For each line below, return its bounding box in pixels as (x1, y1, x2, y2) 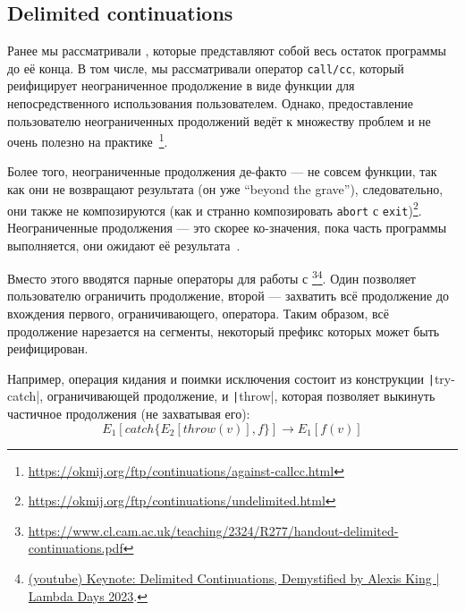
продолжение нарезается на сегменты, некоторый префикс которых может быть (7, 321, 440, 340)
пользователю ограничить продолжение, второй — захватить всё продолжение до (7, 286, 450, 305)
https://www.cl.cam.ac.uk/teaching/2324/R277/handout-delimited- (28, 521, 399, 539)
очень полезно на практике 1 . (7, 130, 168, 150)
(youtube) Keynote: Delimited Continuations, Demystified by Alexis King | (28, 569, 440, 588)
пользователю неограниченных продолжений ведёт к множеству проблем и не (7, 111, 431, 130)
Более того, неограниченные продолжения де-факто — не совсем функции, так (7, 162, 437, 181)
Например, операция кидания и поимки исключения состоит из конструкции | (7, 369, 435, 387)
